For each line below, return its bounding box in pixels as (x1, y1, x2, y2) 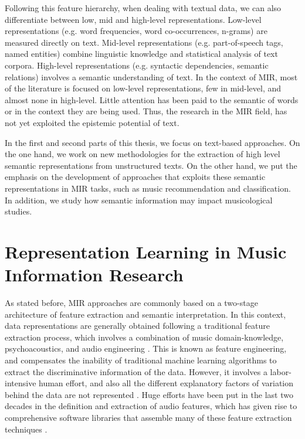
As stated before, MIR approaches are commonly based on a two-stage (5, 297, 258, 308)
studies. (5, 205, 32, 217)
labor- (270, 365, 292, 377)
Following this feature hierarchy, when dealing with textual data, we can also (5, 2, 282, 13)
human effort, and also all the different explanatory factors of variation (39, 377, 293, 389)
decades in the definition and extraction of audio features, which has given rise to (5, 400, 297, 412)
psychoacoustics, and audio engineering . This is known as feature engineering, (5, 342, 287, 355)
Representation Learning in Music (5, 239, 287, 263)
